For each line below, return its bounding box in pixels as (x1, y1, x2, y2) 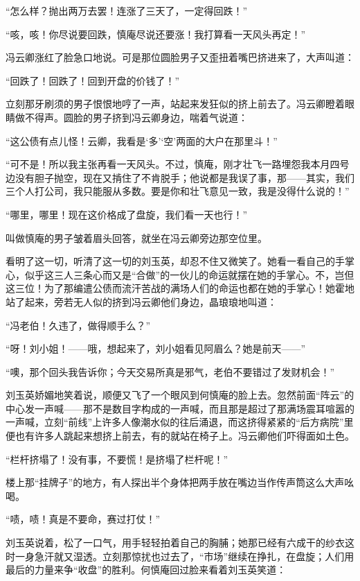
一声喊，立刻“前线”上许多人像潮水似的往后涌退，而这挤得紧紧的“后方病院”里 (6, 415, 354, 429)
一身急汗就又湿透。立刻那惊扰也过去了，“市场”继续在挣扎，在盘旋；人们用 (15, 548, 354, 563)
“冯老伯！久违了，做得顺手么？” (6, 318, 151, 332)
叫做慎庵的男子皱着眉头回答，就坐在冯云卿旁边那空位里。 (6, 230, 267, 245)
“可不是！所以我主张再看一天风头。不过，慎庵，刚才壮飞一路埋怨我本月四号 (6, 157, 350, 171)
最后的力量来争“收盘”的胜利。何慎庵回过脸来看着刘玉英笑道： (6, 562, 287, 577)
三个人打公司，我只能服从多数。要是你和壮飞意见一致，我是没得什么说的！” (6, 184, 350, 198)
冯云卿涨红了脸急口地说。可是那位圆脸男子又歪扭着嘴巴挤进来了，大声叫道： (6, 50, 354, 64)
